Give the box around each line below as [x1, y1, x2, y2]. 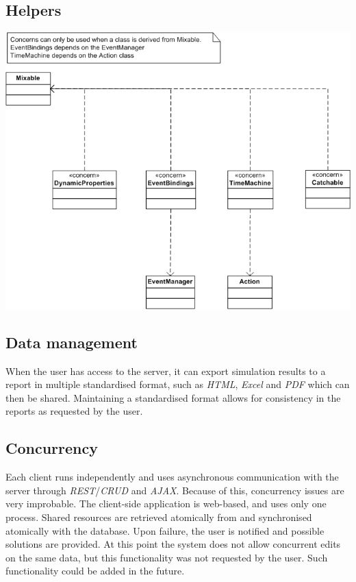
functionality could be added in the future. [5, 563, 185, 578]
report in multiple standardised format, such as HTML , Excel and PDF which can [5, 377, 350, 391]
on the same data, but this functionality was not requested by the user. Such [5, 550, 328, 564]
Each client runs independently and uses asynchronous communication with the [5, 470, 339, 484]
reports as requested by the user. [5, 404, 143, 418]
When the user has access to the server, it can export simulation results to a [5, 363, 326, 378]
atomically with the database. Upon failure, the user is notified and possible [5, 523, 325, 537]
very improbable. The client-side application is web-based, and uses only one [5, 496, 327, 511]
